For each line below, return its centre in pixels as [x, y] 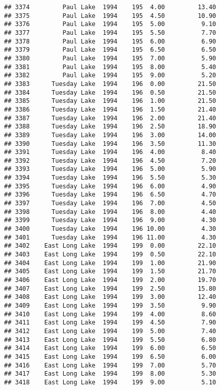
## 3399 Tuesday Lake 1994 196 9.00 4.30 [110, 220]
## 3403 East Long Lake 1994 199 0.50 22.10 [110, 255]
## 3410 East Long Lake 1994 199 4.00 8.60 [110, 314]
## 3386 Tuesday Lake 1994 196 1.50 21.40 [110, 109]
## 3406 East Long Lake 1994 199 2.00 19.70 [110, 280]
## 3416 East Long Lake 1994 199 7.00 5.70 [110, 365]
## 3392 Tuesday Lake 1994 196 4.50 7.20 [110, 160]
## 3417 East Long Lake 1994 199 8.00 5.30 [110, 374]
